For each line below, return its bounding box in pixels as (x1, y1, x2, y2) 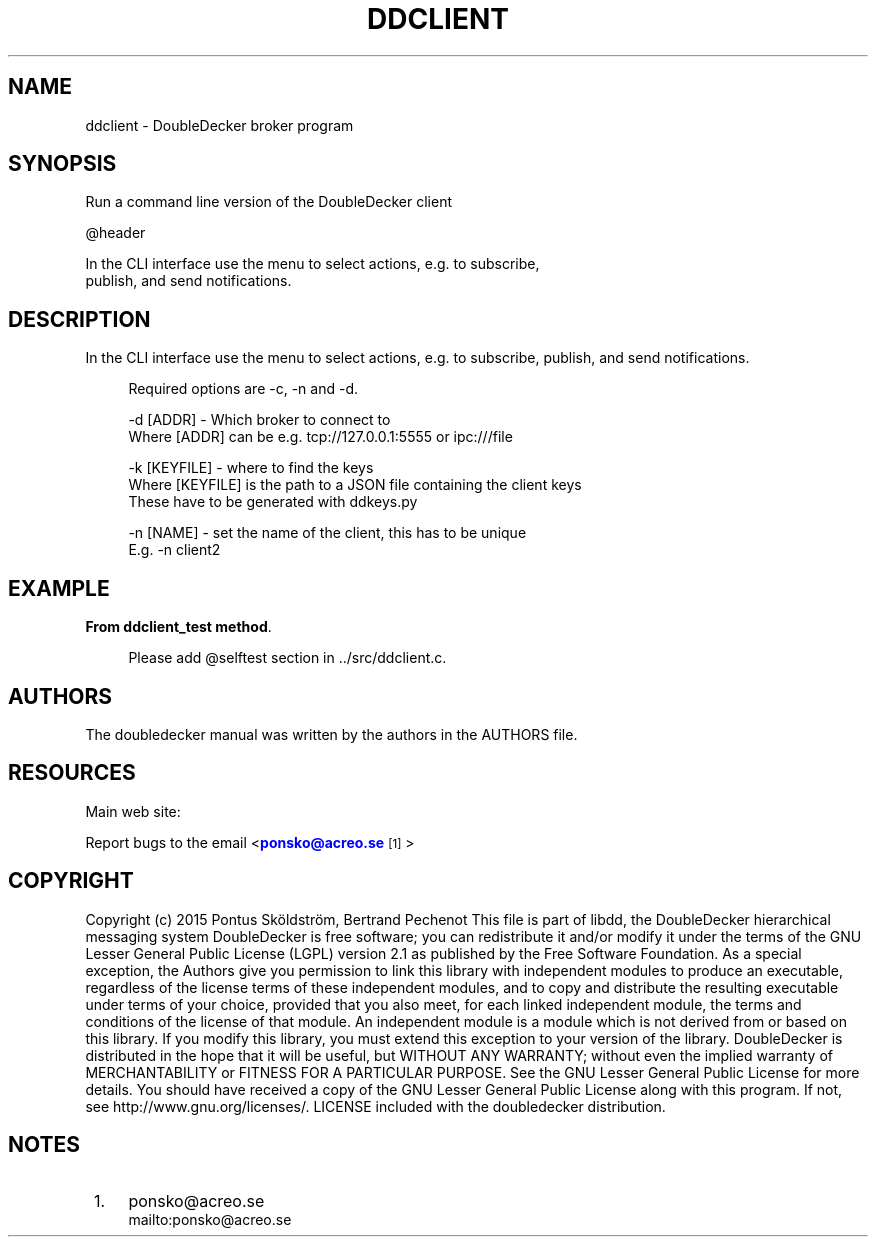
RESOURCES (8, 760, 136, 786)
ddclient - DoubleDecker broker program (85, 116, 354, 134)
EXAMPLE (8, 575, 110, 601)
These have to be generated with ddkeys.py (128, 493, 418, 511)
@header (85, 224, 146, 242)
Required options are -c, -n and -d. (128, 380, 358, 398)
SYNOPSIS (8, 151, 117, 177)
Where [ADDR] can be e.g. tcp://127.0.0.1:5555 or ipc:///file (128, 428, 513, 446)
